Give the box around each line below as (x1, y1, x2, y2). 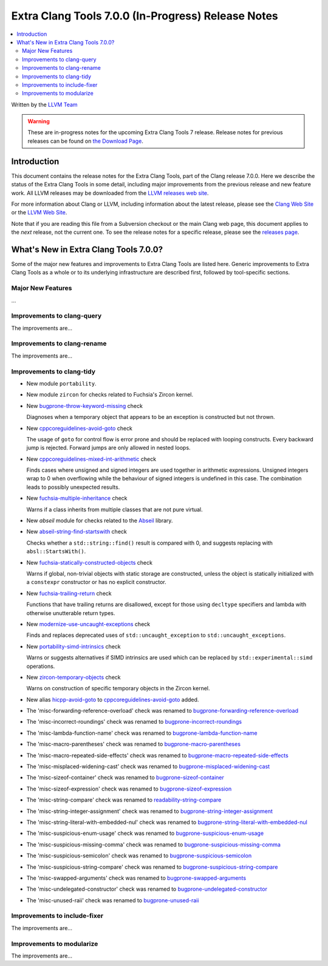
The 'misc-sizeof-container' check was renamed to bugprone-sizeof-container (26, 774, 225, 781)
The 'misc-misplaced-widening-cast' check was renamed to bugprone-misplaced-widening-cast (26, 763, 270, 770)
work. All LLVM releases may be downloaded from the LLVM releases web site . (11, 189, 209, 197)
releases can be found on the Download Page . (27, 137, 144, 145)
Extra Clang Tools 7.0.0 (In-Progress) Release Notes (11, 9, 279, 22)
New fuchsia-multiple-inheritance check (26, 495, 128, 502)
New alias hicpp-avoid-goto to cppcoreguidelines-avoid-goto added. (26, 696, 199, 703)
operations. (26, 662, 55, 670)
